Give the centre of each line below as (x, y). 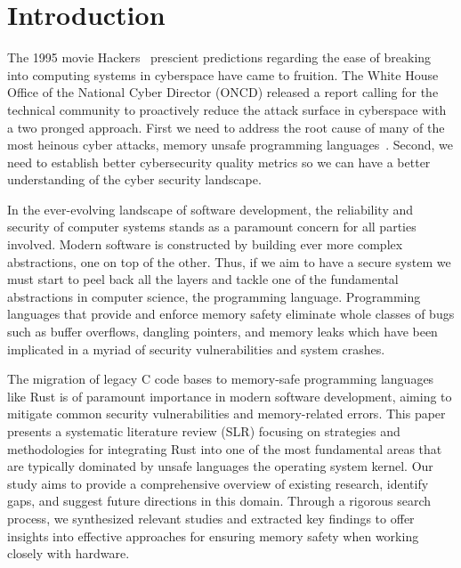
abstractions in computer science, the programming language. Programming (214, 296)
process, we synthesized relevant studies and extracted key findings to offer (211, 518)
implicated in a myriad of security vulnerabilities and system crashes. (196, 349)
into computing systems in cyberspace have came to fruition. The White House (223, 74)
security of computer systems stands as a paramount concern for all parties (212, 227)
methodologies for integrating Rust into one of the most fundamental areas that (225, 448)
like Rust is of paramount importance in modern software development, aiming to (230, 396)
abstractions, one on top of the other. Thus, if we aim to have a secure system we (229, 261)
